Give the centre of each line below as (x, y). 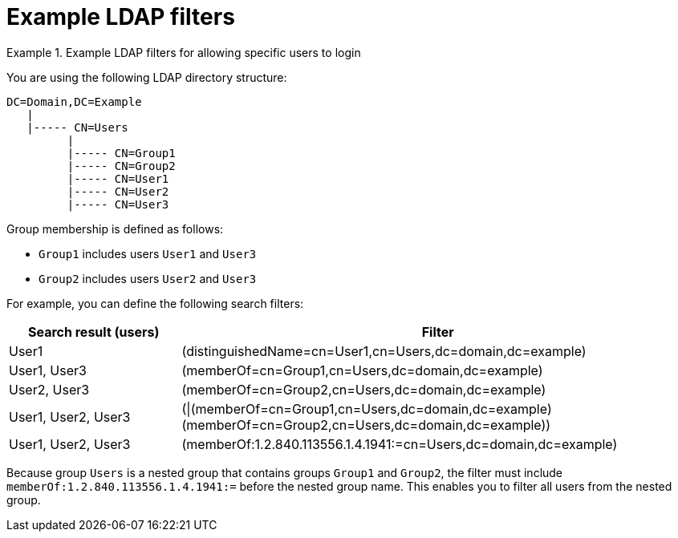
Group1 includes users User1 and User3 (148, 253)
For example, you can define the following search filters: (155, 303)
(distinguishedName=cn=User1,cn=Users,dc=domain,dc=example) (384, 351)
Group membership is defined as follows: (115, 229)
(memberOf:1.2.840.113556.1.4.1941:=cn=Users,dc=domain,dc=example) (400, 444)
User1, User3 (48, 370)
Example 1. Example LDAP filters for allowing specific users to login (184, 52)
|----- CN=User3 (118, 204)
